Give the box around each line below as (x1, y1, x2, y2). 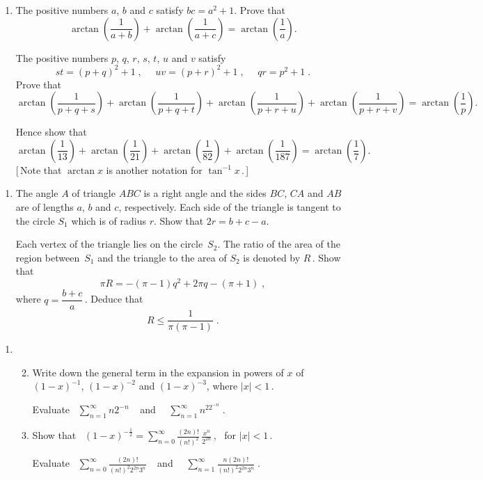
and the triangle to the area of (97, 250, 227, 264)
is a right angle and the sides (143, 186, 267, 200)
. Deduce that (84, 291, 143, 306)
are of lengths (15, 200, 74, 214)
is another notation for (106, 162, 203, 177)
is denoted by (243, 250, 301, 264)
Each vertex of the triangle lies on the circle (15, 237, 203, 251)
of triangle (72, 186, 116, 200)
